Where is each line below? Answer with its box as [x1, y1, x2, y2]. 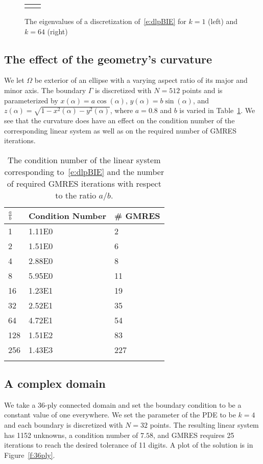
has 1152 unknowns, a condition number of [4, 429, 138, 440]
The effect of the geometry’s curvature [4, 51, 212, 67]
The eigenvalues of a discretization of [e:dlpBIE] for [25, 16, 186, 26]
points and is [182, 84, 223, 95]
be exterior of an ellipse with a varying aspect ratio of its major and [34, 75, 248, 85]
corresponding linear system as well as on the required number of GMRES [4, 125, 236, 136]
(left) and [208, 16, 238, 26]
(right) [47, 26, 68, 36]
